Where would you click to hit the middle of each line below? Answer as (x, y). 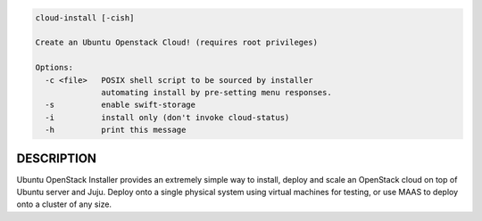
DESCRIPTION (57, 158)
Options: (54, 68)
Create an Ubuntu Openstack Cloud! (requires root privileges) (177, 43)
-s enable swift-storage (120, 105)
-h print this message (116, 130)
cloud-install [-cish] (85, 17)
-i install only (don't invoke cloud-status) (167, 117)
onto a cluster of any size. (64, 204)
